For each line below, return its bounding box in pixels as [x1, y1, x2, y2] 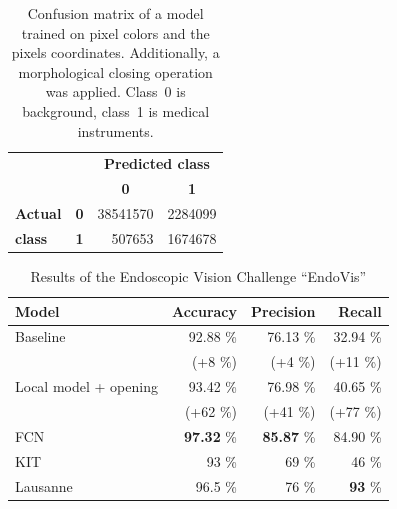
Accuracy [171, 300, 238, 321]
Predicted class [104, 153, 210, 174]
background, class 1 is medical [22, 100, 210, 121]
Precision [251, 300, 316, 321]
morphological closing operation [18, 61, 213, 82]
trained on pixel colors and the [21, 22, 210, 43]
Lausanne [15, 475, 73, 496]
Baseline [15, 326, 66, 347]
